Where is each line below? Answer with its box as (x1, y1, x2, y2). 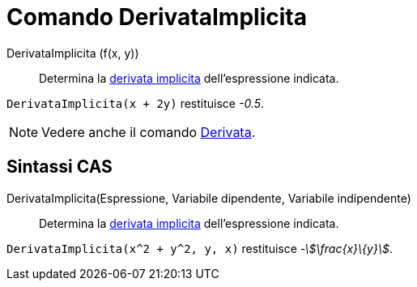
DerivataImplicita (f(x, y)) (6, 45, 139, 60)
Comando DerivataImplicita (6, 3, 307, 31)
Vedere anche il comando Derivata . (41, 123, 256, 140)
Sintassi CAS (6, 156, 113, 178)
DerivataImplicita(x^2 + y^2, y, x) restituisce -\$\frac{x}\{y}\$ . (6, 241, 393, 255)
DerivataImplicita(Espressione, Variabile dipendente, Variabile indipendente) (6, 191, 411, 205)
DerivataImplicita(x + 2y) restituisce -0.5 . (6, 96, 265, 110)
